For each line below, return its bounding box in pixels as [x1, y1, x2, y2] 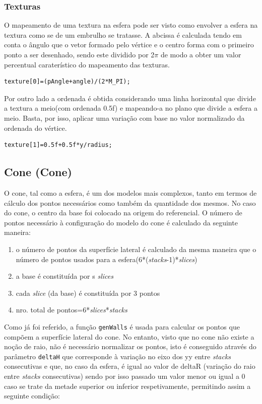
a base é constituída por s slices [16, 271, 113, 281]
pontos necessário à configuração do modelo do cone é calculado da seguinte [4, 217, 238, 227]
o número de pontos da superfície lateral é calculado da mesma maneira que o [16, 244, 256, 254]
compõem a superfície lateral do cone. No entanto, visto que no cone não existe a [4, 331, 254, 342]
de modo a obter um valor [160, 49, 241, 59]
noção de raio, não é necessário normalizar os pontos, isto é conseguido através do [4, 341, 256, 352]
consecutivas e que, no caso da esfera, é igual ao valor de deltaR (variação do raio [4, 361, 255, 371]
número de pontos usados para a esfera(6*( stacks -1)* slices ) [16, 254, 198, 264]
